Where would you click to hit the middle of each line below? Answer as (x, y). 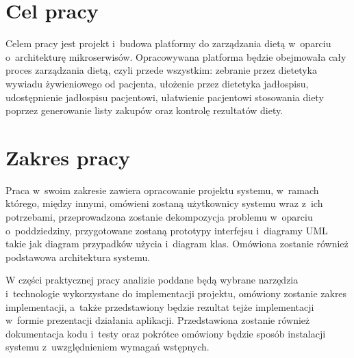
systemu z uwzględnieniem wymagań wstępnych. (108, 347)
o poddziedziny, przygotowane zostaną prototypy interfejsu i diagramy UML (167, 230)
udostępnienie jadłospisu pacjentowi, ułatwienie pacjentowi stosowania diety (165, 97)
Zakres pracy (68, 157)
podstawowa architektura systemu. (78, 257)
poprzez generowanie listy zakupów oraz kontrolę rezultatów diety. (144, 110)
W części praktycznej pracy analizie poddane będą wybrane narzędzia (152, 280)
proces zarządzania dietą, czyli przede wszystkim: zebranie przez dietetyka (161, 70)
